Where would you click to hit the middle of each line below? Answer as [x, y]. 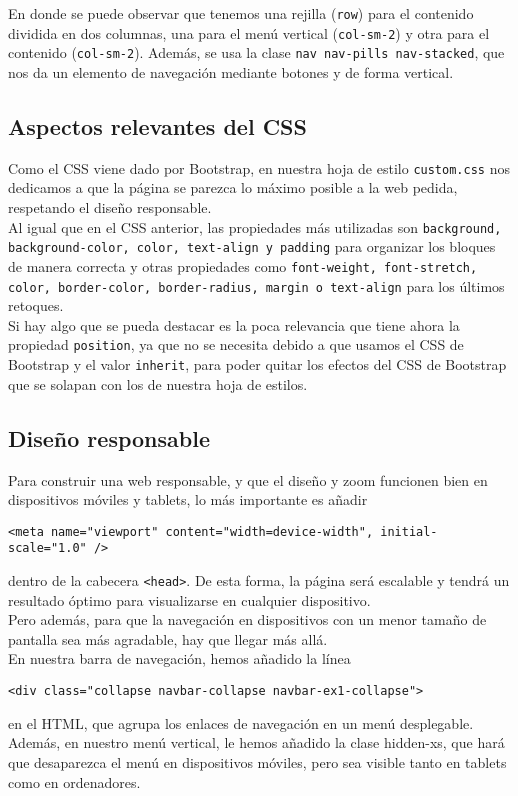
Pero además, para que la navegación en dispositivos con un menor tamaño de [247, 619]
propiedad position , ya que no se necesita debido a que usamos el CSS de [236, 344]
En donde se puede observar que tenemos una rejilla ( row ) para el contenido [241, 13]
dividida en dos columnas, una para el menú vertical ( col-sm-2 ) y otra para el [249, 32]
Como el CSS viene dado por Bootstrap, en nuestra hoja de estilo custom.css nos [259, 167]
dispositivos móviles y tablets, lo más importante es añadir [188, 499]
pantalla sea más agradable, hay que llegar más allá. [168, 638]
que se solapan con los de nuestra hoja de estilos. [158, 383]
